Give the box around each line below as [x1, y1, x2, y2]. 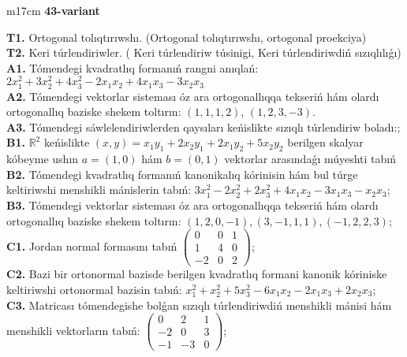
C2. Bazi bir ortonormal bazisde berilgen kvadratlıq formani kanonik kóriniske [6, 266, 387, 282]
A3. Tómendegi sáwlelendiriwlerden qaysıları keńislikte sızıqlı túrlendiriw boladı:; [6, 118, 401, 135]
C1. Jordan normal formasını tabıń [6, 237, 177, 254]
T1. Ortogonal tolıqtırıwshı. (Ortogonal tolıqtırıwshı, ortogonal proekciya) [6, 28, 367, 45]
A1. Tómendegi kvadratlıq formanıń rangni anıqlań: [6, 59, 259, 76]
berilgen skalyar [287, 134, 364, 151]
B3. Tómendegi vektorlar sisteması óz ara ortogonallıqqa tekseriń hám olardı [6, 196, 379, 213]
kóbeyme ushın [6, 151, 79, 167]
